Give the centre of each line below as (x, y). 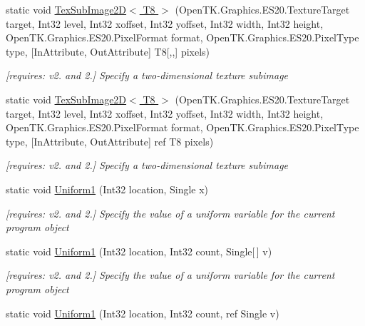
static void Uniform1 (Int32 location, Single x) (107, 189)
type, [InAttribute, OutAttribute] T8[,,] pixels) (108, 51)
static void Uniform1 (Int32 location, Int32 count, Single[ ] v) (139, 251)
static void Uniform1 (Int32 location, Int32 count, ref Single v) (143, 313)
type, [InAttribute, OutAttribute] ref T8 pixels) (110, 141)
